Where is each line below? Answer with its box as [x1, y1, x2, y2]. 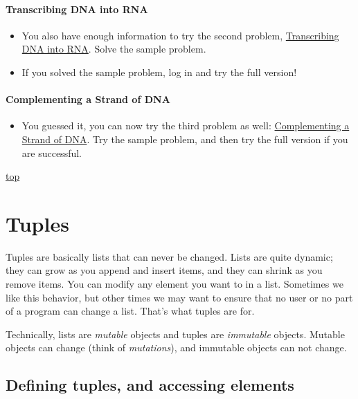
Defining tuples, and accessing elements [6, 374, 294, 396]
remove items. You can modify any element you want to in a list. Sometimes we [6, 277, 343, 291]
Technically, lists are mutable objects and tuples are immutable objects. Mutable [6, 326, 345, 341]
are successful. [21, 145, 82, 160]
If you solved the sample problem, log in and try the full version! [21, 64, 297, 79]
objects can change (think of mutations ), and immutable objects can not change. [6, 340, 347, 355]
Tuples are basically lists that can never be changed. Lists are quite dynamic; [6, 249, 333, 263]
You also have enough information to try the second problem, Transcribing [21, 28, 339, 42]
